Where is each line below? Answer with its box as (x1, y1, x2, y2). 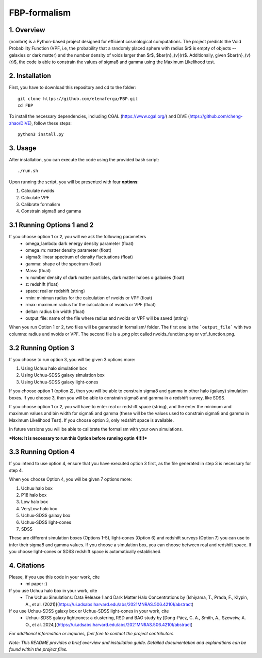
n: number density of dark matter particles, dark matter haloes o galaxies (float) (25, 275, 184, 280)
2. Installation (9, 72, 51, 80)
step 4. (9, 467, 23, 473)
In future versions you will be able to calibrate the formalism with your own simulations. (9, 426, 183, 432)
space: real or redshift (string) (25, 288, 85, 294)
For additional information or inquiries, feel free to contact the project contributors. (9, 631, 175, 637)
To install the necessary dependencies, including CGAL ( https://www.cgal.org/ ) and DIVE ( (9, 113, 190, 119)
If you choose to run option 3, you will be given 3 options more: (9, 356, 135, 362)
